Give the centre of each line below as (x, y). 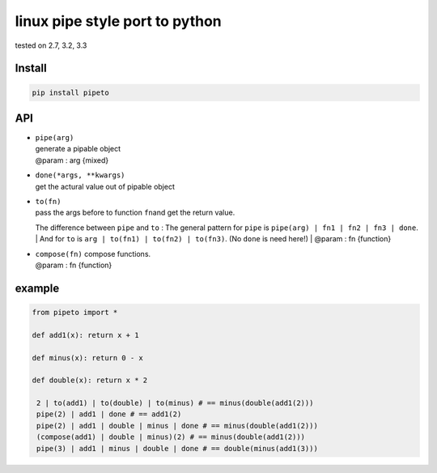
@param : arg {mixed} (72, 160)
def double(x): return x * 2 (90, 380)
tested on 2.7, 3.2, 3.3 (51, 45)
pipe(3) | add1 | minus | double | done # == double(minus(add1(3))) (178, 448)
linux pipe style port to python (118, 21)
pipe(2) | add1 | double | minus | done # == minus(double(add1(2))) (178, 426)
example (37, 288)
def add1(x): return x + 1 (85, 335)
